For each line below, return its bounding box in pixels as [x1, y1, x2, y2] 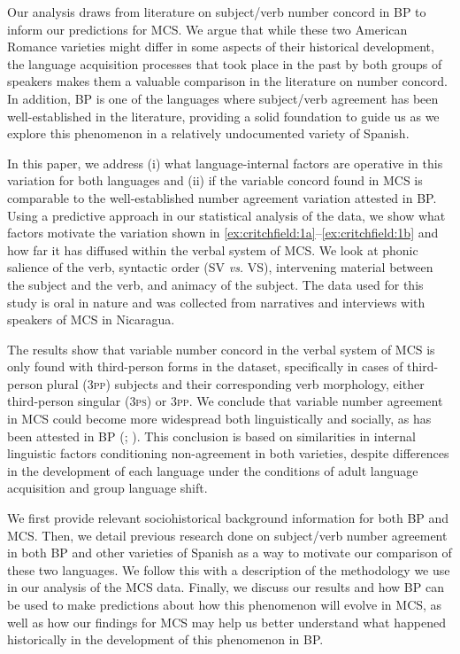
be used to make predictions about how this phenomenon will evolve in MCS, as [7, 596, 442, 613]
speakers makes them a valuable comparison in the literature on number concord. [7, 72, 448, 90]
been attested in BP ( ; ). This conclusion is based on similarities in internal [7, 426, 416, 445]
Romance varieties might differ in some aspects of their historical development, [7, 37, 434, 56]
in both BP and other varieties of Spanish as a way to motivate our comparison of [7, 543, 452, 562]
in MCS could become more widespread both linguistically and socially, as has [7, 409, 432, 428]
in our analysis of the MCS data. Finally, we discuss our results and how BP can [7, 578, 444, 596]
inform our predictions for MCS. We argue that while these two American [7, 19, 408, 38]
